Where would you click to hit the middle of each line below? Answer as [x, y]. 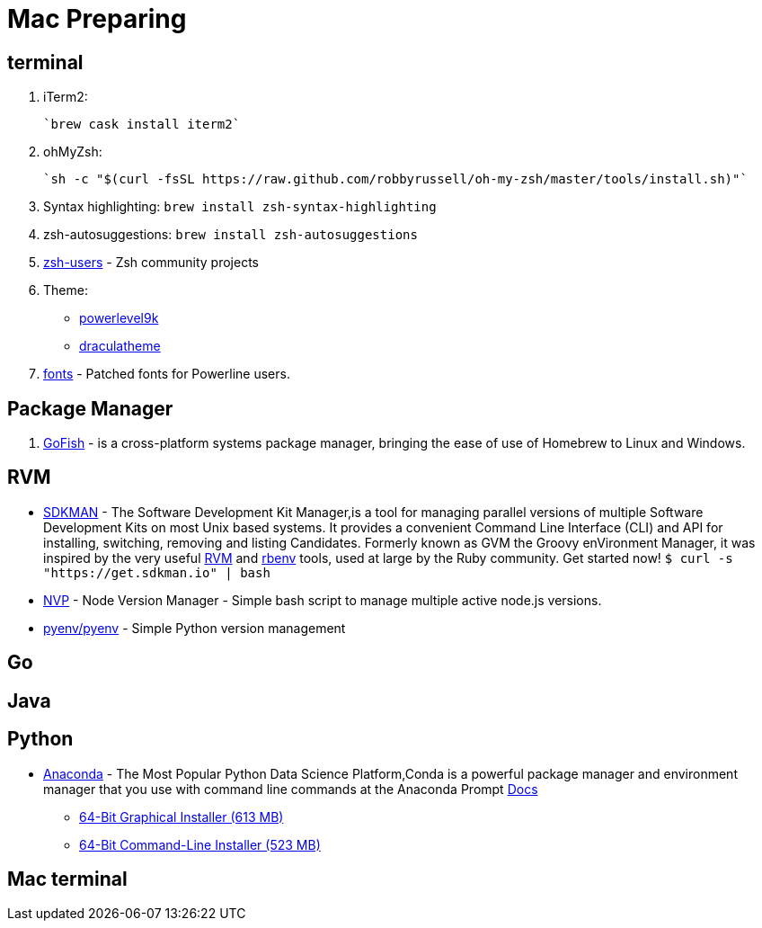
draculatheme [120, 346]
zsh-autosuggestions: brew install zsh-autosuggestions [230, 235]
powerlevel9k [119, 318]
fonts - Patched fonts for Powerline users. [167, 374]
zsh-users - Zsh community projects [151, 263]
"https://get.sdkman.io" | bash [157, 572]
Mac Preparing [97, 19]
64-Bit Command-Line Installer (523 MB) [200, 844]
